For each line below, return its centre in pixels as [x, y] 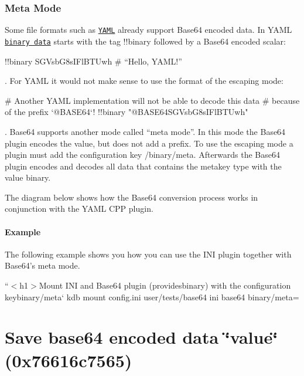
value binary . [28, 177]
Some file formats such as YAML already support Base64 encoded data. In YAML [148, 30]
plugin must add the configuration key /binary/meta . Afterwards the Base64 [143, 155]
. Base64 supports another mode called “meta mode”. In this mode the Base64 [145, 131]
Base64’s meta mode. [42, 265]
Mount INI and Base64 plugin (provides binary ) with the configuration [165, 285]
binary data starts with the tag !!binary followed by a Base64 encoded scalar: [145, 41]
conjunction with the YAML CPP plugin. [79, 209]
